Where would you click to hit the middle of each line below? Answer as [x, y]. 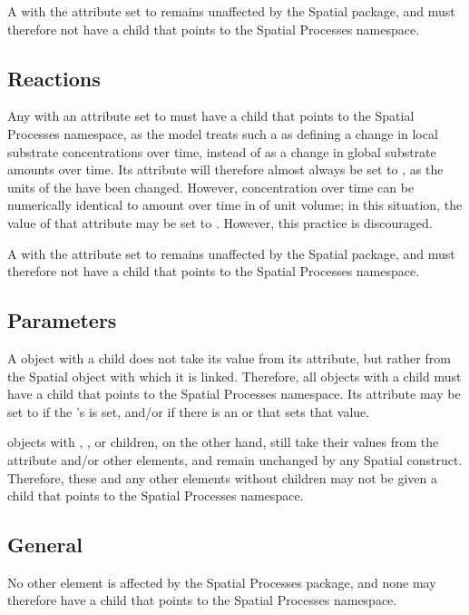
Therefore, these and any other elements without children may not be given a [222, 477]
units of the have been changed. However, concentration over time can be [211, 187]
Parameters [62, 320]
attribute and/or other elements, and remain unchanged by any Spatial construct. [235, 459]
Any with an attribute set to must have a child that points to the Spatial [211, 116]
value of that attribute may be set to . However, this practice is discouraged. [220, 222]
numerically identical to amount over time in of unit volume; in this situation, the [235, 205]
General [45, 545]
